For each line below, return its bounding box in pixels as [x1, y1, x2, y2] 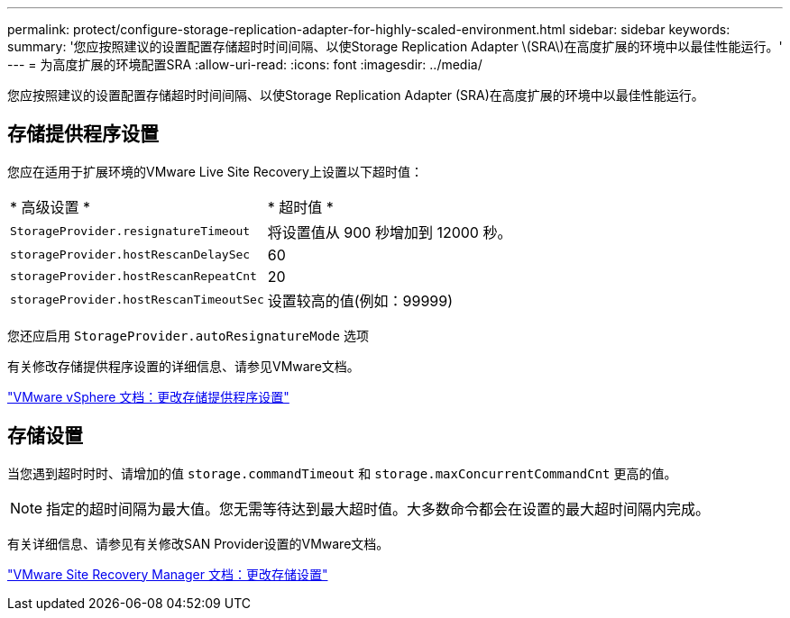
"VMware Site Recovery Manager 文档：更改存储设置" [7, 566, 328, 582]
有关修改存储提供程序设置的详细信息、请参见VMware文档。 [7, 358, 360, 374]
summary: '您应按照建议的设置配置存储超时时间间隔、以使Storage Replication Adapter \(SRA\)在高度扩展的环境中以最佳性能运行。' [7, 39, 783, 54]
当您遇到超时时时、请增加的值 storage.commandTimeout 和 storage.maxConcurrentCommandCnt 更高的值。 [7, 465, 677, 481]
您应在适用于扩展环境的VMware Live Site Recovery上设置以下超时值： [7, 163, 423, 179]
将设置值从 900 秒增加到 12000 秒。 [267, 223, 512, 241]
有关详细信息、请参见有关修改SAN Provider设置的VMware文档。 [7, 535, 390, 551]
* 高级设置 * [10, 197, 91, 216]
